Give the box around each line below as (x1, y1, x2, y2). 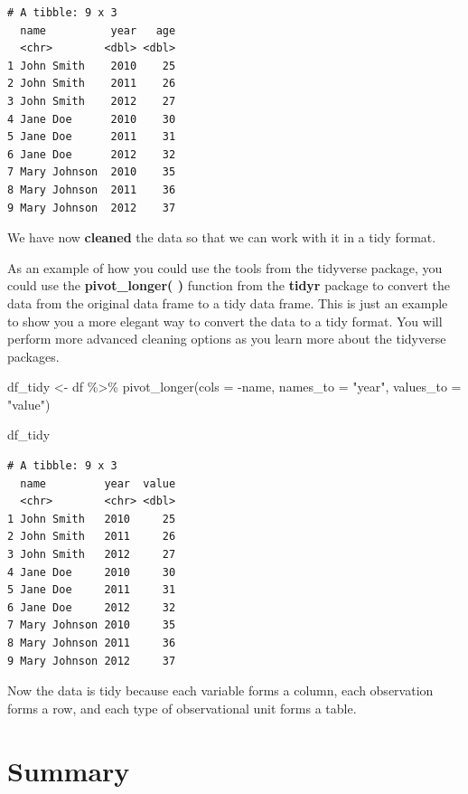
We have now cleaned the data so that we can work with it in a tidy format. (7, 228, 436, 247)
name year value (20, 477, 176, 490)
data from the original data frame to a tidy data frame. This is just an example (7, 293, 448, 312)
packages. (7, 346, 60, 365)
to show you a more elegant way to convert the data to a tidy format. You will (7, 311, 443, 330)
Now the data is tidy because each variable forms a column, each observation (7, 681, 434, 700)
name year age (20, 24, 176, 37)
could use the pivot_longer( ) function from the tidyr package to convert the (7, 276, 451, 295)
